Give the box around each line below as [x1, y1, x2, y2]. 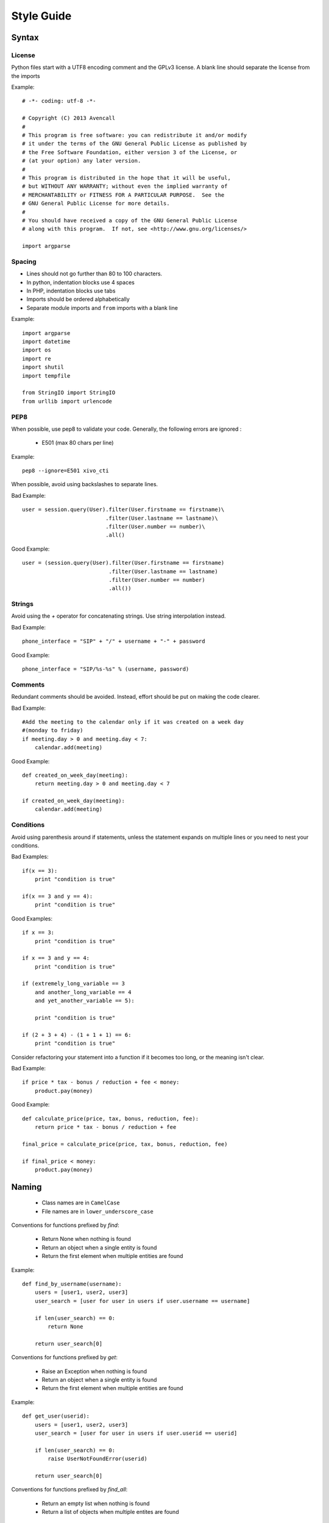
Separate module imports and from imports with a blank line [26, 304, 178, 311]
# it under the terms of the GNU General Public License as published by [22, 140, 247, 147]
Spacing [11, 257, 37, 266]
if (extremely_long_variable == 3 [22, 980, 125, 987]
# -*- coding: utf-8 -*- [22, 97, 96, 105]
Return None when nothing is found [41, 1235, 131, 1243]
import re [22, 355, 51, 362]
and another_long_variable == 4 [34, 989, 132, 995]
